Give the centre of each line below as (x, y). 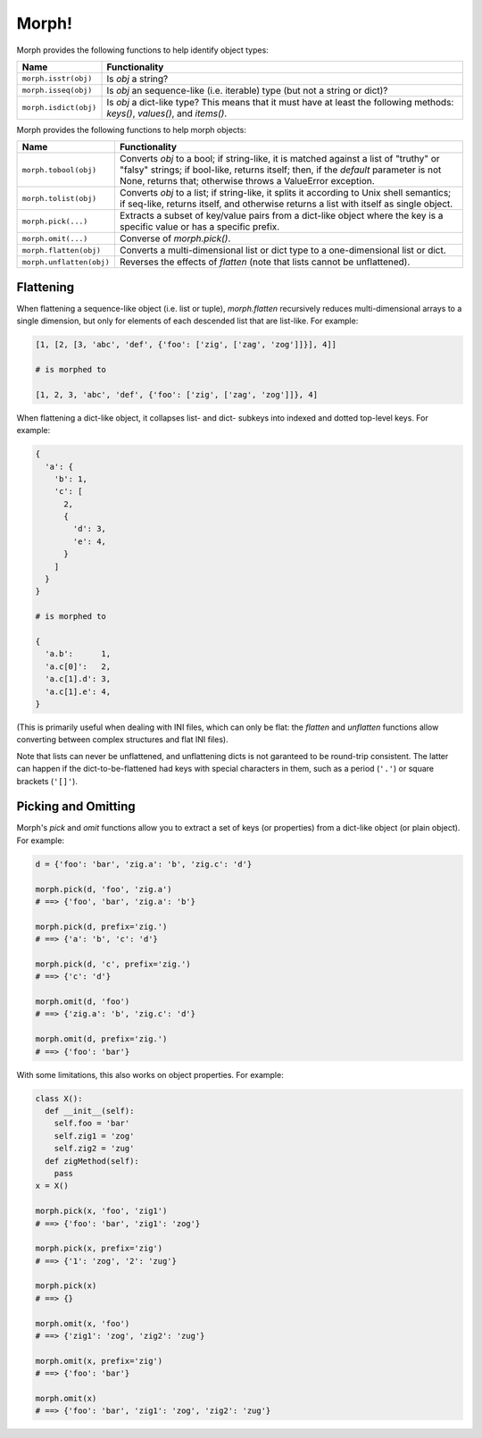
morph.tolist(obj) (59, 198)
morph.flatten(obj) (62, 250)
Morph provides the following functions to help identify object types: (143, 50)
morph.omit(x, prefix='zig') (99, 1361)
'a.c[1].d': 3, (78, 679)
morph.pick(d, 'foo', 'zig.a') (104, 889)
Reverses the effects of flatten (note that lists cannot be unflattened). (265, 262)
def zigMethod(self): (92, 1161)
